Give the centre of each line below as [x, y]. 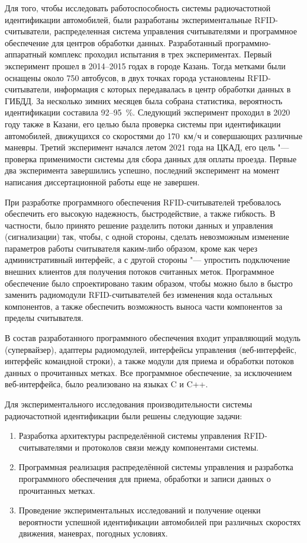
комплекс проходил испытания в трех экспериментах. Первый [161, 54]
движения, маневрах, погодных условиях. [93, 533]
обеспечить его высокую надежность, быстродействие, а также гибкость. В [140, 213]
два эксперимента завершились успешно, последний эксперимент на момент [142, 170]
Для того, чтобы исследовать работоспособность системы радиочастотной [138, 8]
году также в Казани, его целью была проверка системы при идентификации [143, 123]
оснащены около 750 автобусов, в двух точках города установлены [125, 77]
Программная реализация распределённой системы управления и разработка [156, 467]
